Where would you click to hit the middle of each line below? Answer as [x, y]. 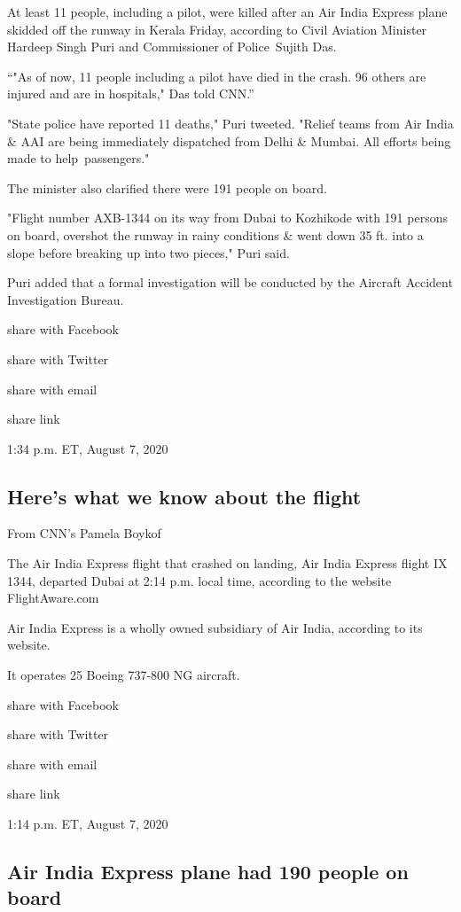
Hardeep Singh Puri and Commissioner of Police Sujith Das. [172, 47]
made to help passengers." [78, 158]
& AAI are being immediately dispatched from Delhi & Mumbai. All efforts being [229, 140]
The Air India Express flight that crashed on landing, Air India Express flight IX [227, 563]
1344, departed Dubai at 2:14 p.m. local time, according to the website [199, 580]
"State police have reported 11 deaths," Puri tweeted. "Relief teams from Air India [230, 123]
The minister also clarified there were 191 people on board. [167, 187]
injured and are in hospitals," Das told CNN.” [131, 94]
